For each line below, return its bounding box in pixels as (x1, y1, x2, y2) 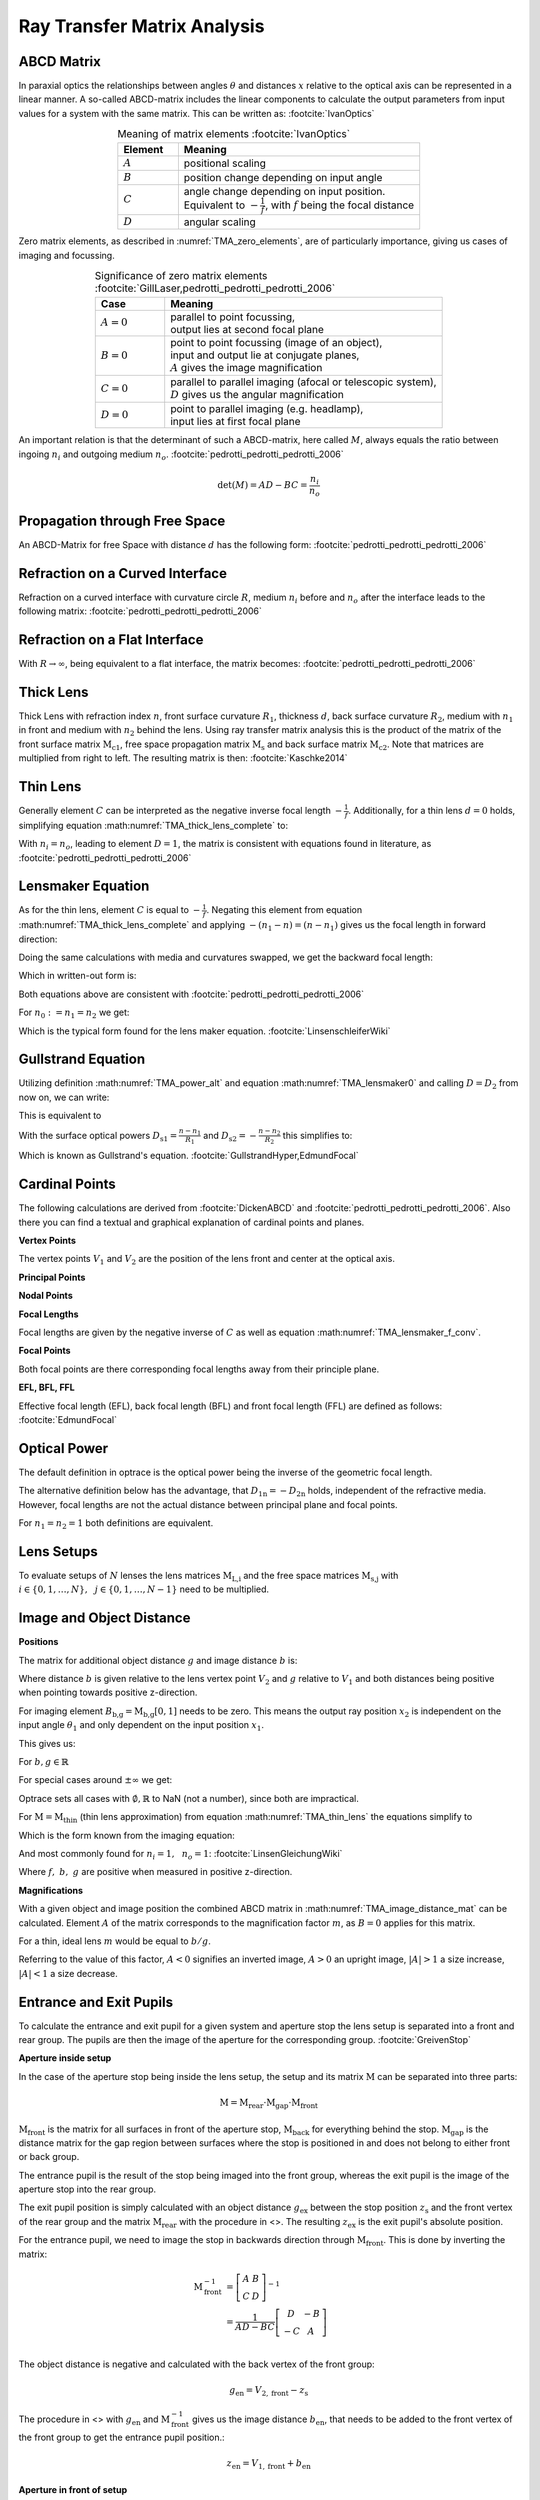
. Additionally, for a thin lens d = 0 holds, (348, 805, 516, 817)
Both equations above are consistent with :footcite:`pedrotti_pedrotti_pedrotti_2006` (18, 988, 365, 1000)
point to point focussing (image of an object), (170, 335, 383, 349)
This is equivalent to (18, 1110, 102, 1122)
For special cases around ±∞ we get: (18, 1774, 173, 1786)
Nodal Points (18, 1290, 74, 1302)
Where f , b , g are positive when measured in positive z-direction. (18, 1866, 293, 1878)
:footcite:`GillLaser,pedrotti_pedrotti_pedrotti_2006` (94, 281, 336, 295)
